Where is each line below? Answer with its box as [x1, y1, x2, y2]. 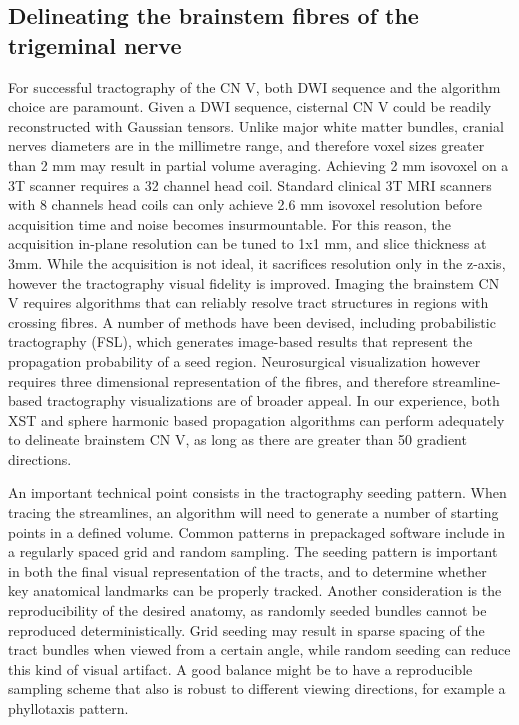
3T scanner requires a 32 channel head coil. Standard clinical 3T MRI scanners [8, 174, 492, 195]
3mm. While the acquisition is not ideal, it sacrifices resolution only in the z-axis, [8, 252, 506, 273]
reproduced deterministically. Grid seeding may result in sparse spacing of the [8, 619, 485, 640]
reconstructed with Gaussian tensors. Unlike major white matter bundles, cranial [8, 115, 504, 136]
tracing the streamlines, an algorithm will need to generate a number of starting [8, 502, 499, 523]
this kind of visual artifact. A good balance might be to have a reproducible [8, 658, 473, 679]
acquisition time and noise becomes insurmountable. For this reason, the [8, 213, 451, 234]
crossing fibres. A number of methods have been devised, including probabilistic [8, 311, 496, 332]
